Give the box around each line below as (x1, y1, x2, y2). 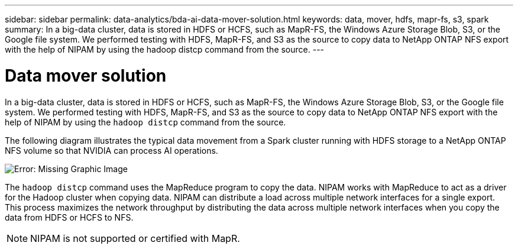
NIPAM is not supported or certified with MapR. (30, 232, 240, 244)
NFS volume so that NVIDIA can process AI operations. (5, 145, 218, 156)
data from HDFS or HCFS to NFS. (5, 212, 134, 222)
